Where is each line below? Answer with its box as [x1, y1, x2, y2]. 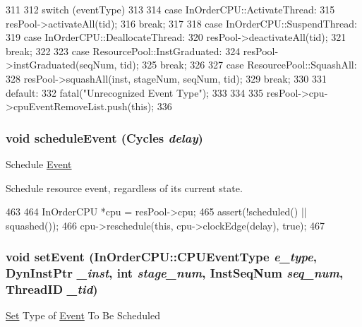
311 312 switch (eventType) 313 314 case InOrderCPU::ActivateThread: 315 [6, 2, 335, 16]
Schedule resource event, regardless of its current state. [6, 180, 243, 195]
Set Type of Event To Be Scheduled [6, 308, 160, 323]
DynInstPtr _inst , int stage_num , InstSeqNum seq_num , [6, 264, 344, 282]
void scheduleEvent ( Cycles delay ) [6, 129, 203, 146]
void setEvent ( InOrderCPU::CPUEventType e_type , [6, 248, 317, 266]
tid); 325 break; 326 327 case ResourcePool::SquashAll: [120, 57, 357, 72]
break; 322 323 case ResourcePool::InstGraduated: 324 [6, 43, 241, 58]
